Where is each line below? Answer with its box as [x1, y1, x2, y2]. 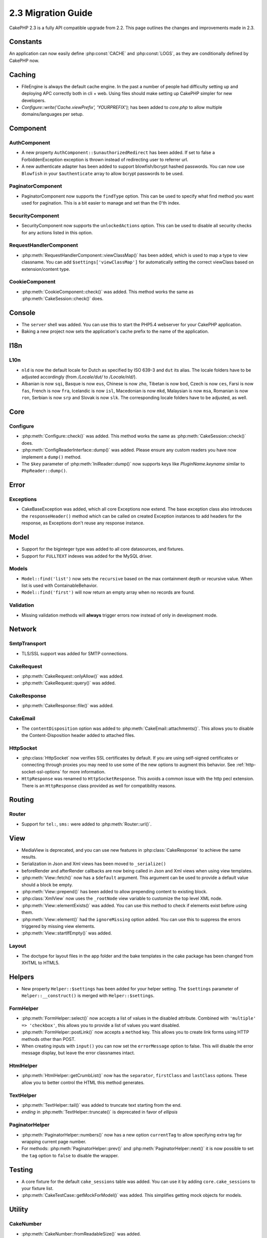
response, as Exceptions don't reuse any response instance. [21, 520, 144, 526]
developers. [21, 97, 46, 103]
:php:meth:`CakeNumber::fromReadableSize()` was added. [21, 1231, 141, 1237]
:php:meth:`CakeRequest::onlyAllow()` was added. [21, 673, 124, 679]
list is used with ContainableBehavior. [21, 582, 98, 589]
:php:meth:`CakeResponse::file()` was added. [21, 703, 114, 709]
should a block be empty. [21, 881, 73, 887]
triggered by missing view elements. [21, 924, 95, 929]
